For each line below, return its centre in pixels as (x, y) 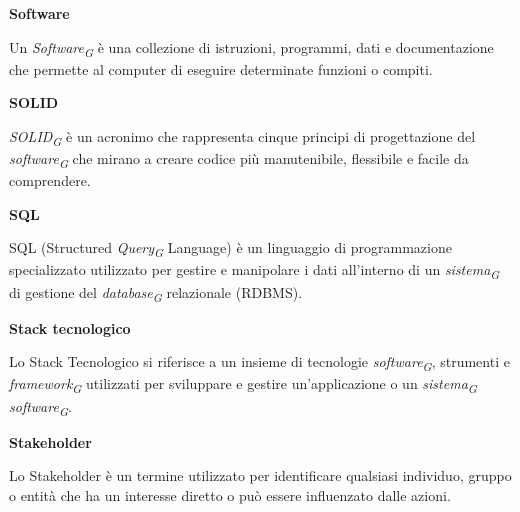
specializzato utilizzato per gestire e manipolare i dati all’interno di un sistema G (254, 271)
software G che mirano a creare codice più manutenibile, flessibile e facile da (239, 159)
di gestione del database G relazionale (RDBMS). (156, 293)
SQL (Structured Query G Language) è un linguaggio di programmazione (230, 249)
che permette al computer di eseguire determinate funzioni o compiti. (221, 68)
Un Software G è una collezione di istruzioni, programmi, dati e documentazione (251, 48)
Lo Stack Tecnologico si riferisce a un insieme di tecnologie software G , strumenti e (259, 363)
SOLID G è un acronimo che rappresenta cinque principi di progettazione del (242, 137)
